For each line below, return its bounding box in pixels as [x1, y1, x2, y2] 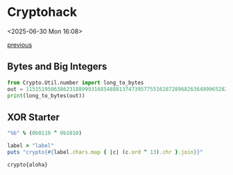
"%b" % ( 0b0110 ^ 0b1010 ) [7, 130, 82, 137]
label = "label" [7, 142, 54, 149]
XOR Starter [7, 111, 60, 123]
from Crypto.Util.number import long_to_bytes [7, 79, 144, 86]
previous [7, 40, 33, 49]
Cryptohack [7, 4, 78, 20]
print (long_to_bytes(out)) [7, 92, 85, 99]
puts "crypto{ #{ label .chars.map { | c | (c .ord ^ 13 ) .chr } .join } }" [7, 149, 203, 156]
